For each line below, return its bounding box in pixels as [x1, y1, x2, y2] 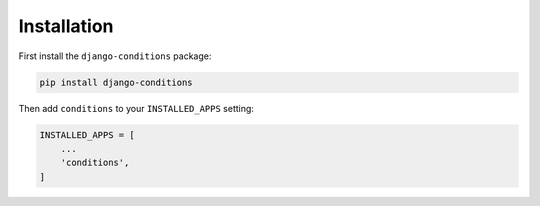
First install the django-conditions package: [18, 50, 212, 62]
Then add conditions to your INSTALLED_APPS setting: [18, 102, 255, 114]
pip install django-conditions [39, 76, 194, 88]
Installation [18, 15, 114, 37]
